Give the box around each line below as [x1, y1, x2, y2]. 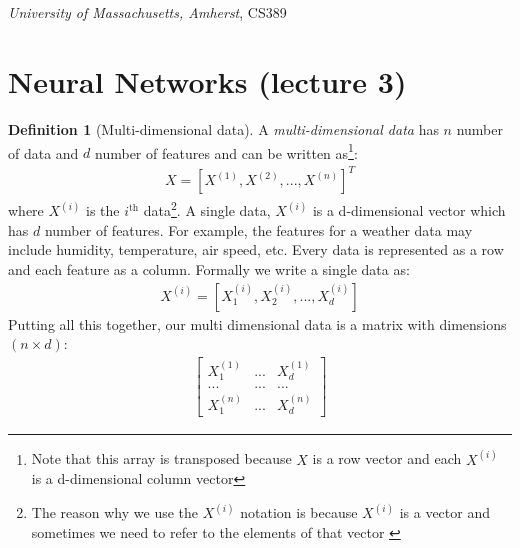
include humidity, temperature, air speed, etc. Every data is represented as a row [8, 239, 504, 260]
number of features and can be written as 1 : [95, 139, 358, 163]
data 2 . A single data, [143, 197, 271, 221]
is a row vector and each [312, 448, 462, 469]
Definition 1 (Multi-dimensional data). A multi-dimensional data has [8, 119, 439, 140]
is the [86, 200, 120, 221]
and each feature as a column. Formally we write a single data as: [8, 258, 410, 279]
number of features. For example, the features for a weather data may [44, 219, 473, 240]
